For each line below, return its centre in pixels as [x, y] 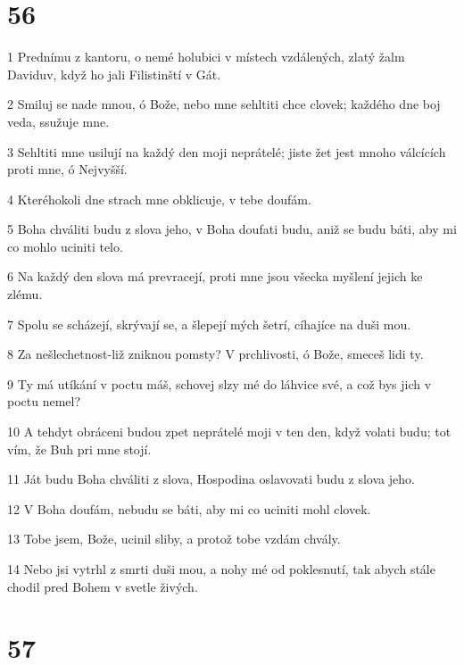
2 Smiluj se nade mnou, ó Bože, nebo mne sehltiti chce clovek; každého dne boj [224, 104]
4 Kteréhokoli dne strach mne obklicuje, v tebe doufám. [159, 199]
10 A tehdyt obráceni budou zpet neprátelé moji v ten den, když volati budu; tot [229, 432]
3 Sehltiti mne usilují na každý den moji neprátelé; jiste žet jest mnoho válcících [227, 151]
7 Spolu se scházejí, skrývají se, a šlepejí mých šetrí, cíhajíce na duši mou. [209, 324]
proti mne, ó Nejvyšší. [67, 169]
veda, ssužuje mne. [58, 121]
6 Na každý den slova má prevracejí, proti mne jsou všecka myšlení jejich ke [215, 276]
